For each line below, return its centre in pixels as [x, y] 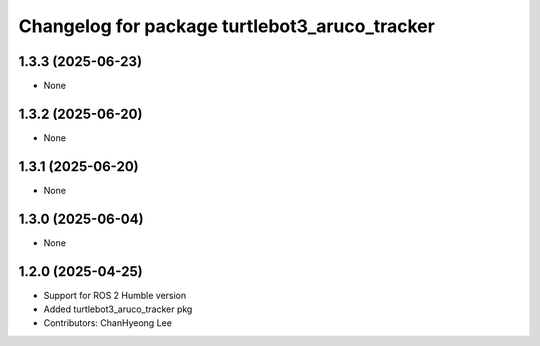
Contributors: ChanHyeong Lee [107, 323]
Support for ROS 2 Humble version [115, 295]
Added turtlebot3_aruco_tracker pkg [118, 309]
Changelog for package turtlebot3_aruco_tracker [226, 26]
